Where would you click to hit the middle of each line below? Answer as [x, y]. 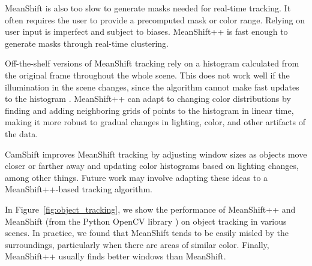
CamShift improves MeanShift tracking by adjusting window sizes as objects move [156, 154]
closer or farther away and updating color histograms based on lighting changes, [152, 166]
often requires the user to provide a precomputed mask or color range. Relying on [155, 19]
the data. [22, 133]
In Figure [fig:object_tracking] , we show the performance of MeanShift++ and [150, 209]
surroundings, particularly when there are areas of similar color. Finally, [137, 244]
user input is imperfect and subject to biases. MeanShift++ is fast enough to [146, 31]
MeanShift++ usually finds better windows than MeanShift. [115, 256]
